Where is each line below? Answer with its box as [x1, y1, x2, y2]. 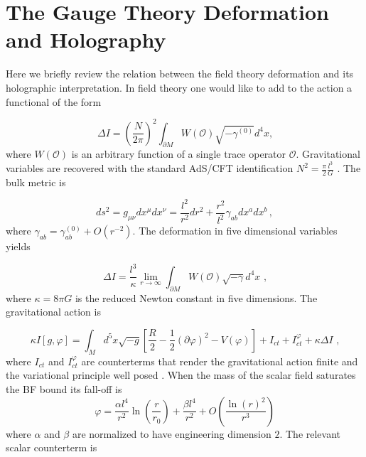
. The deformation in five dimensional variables [132, 223, 338, 238]
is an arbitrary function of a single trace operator [71, 146, 286, 161]
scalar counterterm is [6, 440, 97, 455]
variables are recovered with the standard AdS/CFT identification [6, 161, 294, 176]
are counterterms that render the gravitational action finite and [81, 353, 358, 368]
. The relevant [279, 426, 341, 441]
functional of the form [6, 94, 102, 109]
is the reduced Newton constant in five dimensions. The [75, 290, 318, 305]
